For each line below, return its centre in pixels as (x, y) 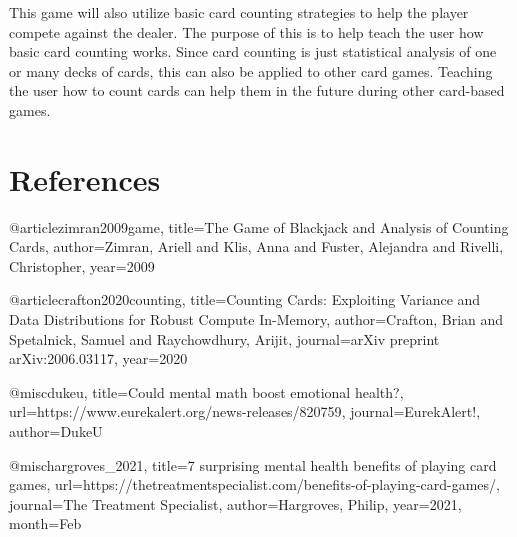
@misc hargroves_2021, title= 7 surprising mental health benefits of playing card (253, 464)
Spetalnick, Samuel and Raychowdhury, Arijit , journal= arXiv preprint (224, 338)
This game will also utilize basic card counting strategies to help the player (239, 12)
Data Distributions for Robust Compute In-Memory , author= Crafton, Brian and (256, 319)
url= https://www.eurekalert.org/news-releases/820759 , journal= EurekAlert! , (245, 411)
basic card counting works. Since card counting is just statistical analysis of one (253, 51)
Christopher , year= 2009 (82, 265)
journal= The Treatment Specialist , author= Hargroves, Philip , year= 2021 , (235, 503)
